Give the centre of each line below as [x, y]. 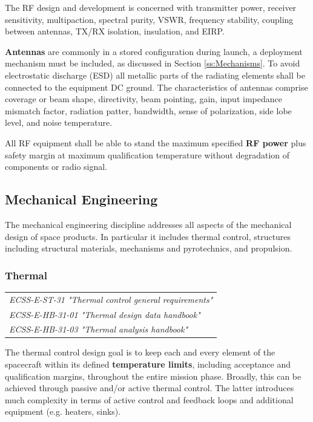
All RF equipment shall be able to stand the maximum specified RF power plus [156, 142]
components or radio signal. [56, 167]
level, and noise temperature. [59, 122]
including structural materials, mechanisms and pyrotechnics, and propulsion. [149, 248]
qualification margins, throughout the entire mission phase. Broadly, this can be [153, 376]
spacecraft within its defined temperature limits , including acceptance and [148, 364]
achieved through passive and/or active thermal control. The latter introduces [150, 388]
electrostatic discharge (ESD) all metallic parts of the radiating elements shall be [155, 75]
